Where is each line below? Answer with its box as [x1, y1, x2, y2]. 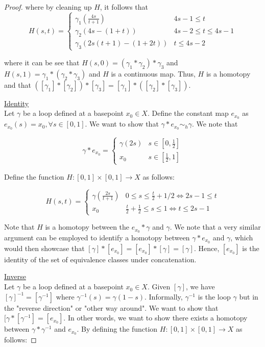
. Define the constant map [147, 108, 229, 118]
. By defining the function [77, 324, 158, 334]
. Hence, [194, 242, 220, 253]
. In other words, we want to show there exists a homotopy [63, 312, 248, 323]
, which [230, 232, 253, 243]
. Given [147, 281, 171, 292]
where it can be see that [4, 57, 80, 67]
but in [239, 291, 258, 302]
